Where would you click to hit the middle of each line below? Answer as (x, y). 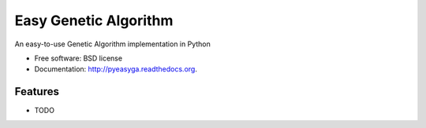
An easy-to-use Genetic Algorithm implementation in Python (112, 44)
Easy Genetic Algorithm (94, 20)
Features (37, 91)
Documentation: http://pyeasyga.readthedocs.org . (116, 69)
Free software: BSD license (78, 58)
